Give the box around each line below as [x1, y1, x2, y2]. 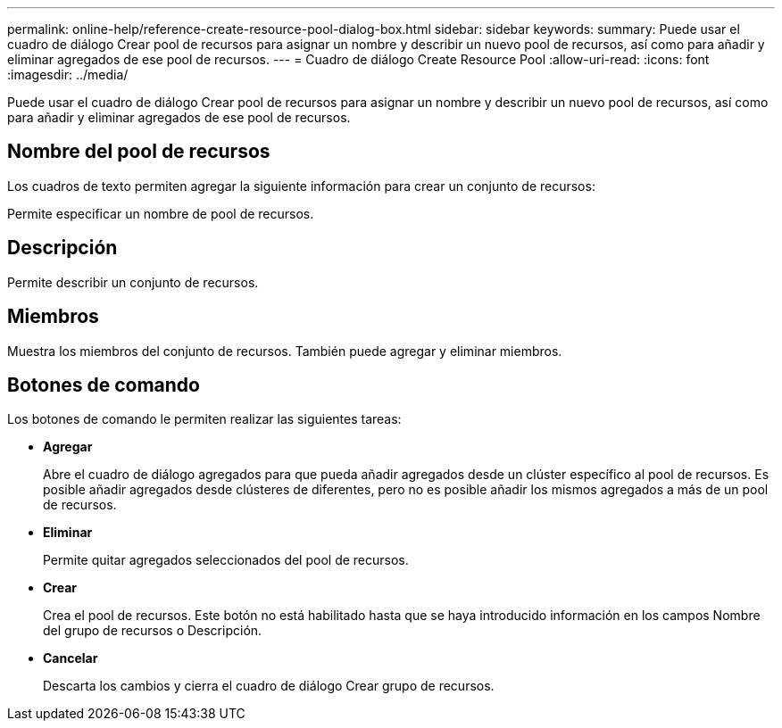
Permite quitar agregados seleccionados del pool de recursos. [43, 552, 409, 568]
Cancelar [43, 650, 98, 666]
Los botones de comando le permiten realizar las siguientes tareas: [7, 411, 402, 427]
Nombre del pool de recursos [7, 140, 270, 163]
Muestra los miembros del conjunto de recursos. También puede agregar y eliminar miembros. [7, 343, 562, 359]
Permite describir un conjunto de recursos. [7, 274, 259, 290]
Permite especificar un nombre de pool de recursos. [7, 205, 314, 221]
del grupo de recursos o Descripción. [43, 623, 262, 639]
